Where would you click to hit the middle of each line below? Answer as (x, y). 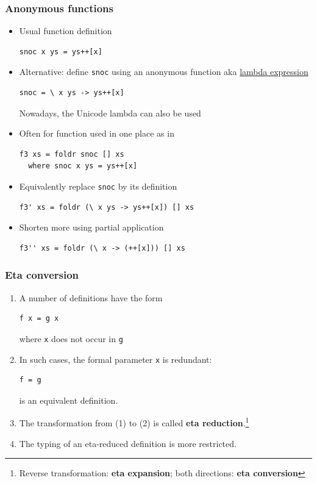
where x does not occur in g (71, 338)
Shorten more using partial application (91, 227)
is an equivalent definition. (69, 400)
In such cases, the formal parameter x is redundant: (116, 359)
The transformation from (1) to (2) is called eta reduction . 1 (134, 422)
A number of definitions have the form (91, 297)
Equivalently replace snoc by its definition (98, 186)
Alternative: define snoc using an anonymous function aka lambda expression (164, 72)
